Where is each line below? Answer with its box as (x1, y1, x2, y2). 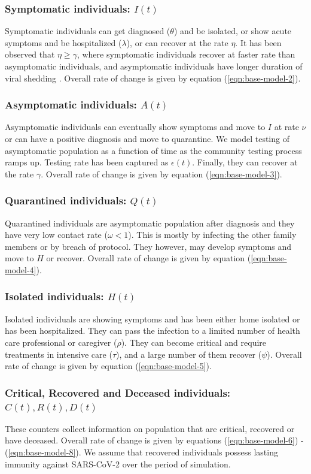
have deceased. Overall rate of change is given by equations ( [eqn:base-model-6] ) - (5, 434, 304, 446)
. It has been (235, 36, 282, 49)
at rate (274, 120, 299, 133)
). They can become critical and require (121, 336, 267, 348)
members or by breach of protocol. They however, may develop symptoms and (5, 240, 292, 252)
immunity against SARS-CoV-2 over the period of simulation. (5, 457, 231, 470)
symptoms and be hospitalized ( (5, 36, 122, 49)
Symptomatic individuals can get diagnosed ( (5, 25, 170, 37)
